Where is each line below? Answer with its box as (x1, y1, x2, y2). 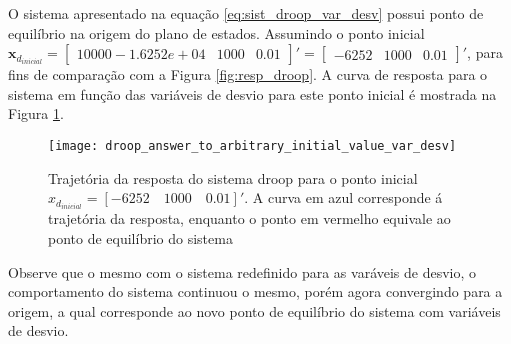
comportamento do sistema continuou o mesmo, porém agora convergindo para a (8, 281, 503, 302)
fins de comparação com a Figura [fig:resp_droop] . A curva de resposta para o (8, 64, 488, 85)
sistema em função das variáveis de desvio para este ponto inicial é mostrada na (8, 83, 497, 104)
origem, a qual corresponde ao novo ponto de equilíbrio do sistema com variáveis (8, 300, 501, 321)
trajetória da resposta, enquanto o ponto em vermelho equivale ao (48, 208, 451, 229)
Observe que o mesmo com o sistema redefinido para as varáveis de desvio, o (8, 261, 477, 282)
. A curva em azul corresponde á (244, 187, 443, 208)
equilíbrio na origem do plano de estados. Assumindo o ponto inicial (8, 22, 425, 43)
